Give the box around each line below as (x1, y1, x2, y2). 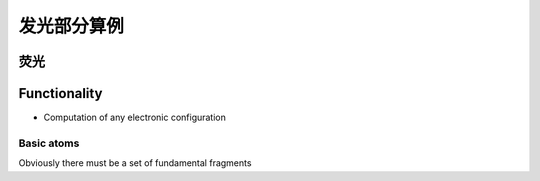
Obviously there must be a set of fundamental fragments (18, 157, 252, 169)
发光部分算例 (18, 15, 125, 37)
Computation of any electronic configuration (43, 111, 227, 124)
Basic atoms (18, 136, 80, 150)
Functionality (18, 85, 103, 102)
